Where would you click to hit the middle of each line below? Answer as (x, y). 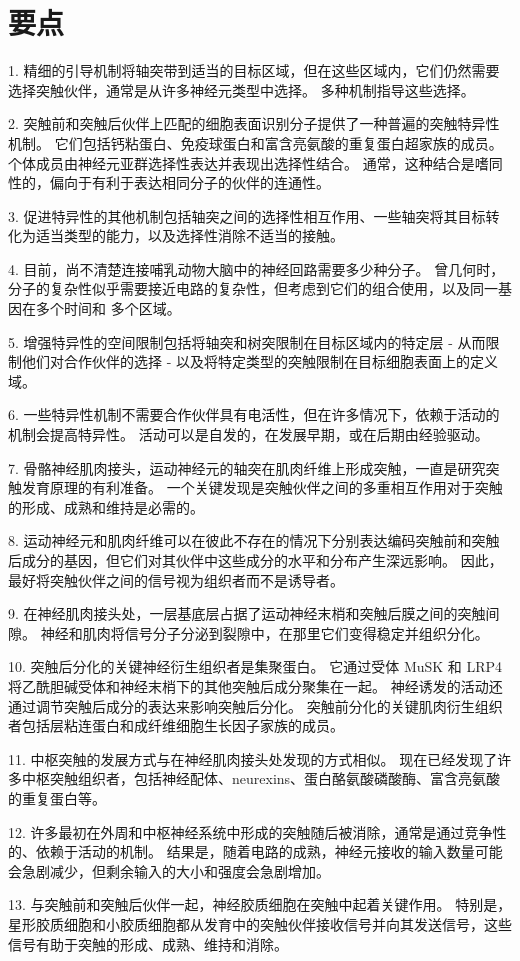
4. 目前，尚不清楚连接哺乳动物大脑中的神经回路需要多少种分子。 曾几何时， (256, 268)
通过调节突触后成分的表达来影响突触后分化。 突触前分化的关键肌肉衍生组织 (255, 705)
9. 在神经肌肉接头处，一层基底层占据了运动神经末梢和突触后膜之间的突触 (247, 613)
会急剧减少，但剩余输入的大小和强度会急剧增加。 (169, 870)
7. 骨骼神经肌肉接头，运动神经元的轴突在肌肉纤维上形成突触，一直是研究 (247, 467)
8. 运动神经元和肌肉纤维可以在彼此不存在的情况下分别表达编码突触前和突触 (254, 540)
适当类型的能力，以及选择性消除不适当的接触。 (189, 235)
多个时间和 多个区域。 (108, 308)
